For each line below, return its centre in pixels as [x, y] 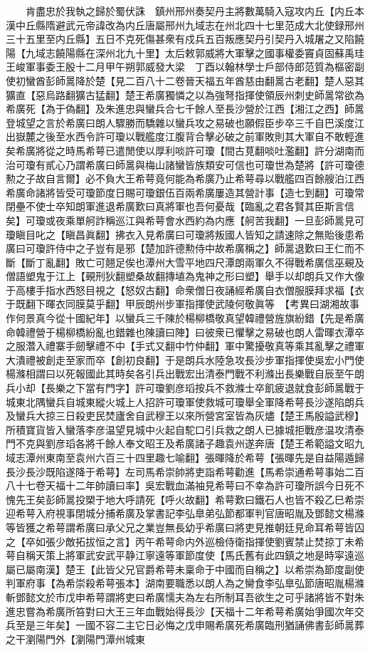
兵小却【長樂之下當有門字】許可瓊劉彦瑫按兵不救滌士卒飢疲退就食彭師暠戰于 [185, 388]
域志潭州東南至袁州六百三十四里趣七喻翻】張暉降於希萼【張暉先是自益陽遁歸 [185, 457]
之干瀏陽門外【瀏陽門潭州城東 [75, 639]
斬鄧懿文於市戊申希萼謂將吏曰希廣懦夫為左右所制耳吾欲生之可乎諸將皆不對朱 [185, 597]
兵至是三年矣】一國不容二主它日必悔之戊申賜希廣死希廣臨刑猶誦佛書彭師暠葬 [185, 625]
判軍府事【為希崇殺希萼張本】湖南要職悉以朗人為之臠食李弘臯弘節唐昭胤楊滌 [185, 583]
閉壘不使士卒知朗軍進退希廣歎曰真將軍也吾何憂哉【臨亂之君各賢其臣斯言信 [180, 206]
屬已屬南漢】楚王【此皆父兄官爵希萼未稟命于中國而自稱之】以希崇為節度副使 [185, 569]
